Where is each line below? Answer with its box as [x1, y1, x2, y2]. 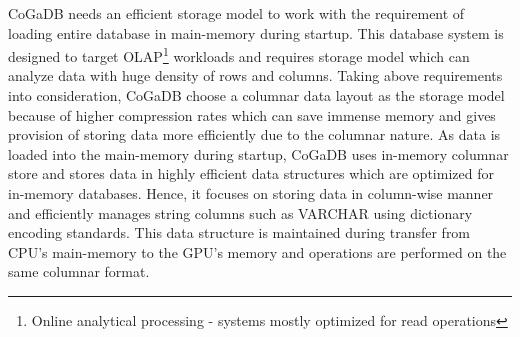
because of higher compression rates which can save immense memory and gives [8, 104, 496, 125]
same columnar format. [8, 261, 150, 282]
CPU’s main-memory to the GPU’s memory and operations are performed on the [8, 241, 507, 262]
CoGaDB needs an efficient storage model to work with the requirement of [8, 3, 465, 23]
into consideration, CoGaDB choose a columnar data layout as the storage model [8, 85, 505, 106]
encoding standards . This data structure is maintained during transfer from [8, 222, 471, 243]
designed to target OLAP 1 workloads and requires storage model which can [8, 43, 470, 66]
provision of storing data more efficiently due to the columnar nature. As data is [8, 124, 501, 145]
